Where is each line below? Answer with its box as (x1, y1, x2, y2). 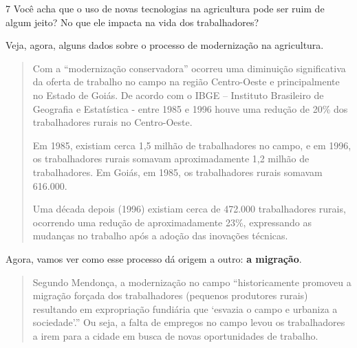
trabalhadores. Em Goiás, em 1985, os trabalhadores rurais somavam (32, 164, 323, 179)
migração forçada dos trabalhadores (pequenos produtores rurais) (32, 288, 308, 303)
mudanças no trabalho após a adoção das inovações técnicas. (32, 228, 288, 243)
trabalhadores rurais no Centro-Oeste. (32, 115, 193, 129)
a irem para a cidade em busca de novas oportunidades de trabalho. (32, 328, 318, 342)
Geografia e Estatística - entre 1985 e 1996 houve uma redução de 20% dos (32, 101, 348, 116)
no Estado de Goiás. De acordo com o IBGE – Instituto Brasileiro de (32, 87, 324, 102)
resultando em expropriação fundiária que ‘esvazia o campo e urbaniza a (32, 301, 338, 316)
